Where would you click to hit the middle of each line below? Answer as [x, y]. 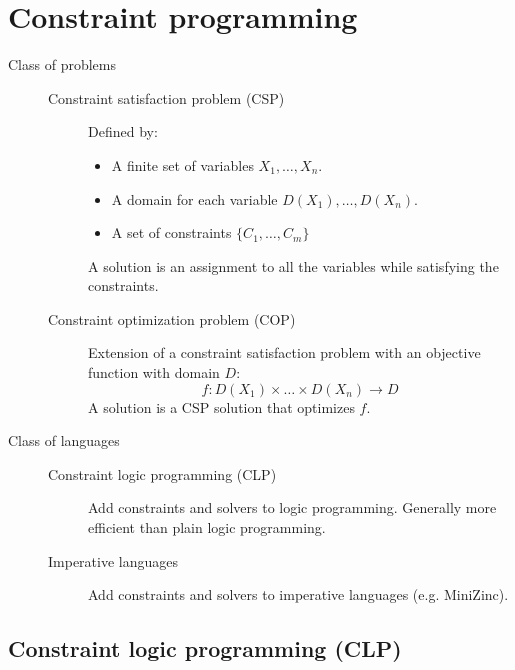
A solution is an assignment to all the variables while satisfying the [293, 265]
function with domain [154, 372]
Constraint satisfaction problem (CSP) [166, 97]
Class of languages [64, 440]
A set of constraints [171, 232]
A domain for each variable [194, 198]
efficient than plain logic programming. [207, 527]
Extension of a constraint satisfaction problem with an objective [284, 352]
